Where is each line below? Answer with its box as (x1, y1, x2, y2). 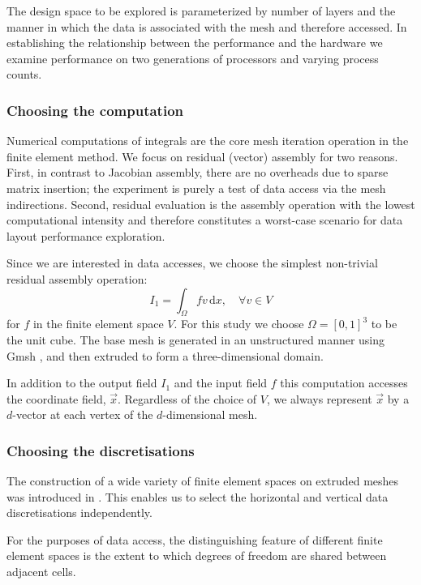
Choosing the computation (6, 100, 184, 120)
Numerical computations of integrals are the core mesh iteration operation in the (6, 132, 409, 149)
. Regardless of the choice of (118, 390, 257, 407)
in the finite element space (32, 315, 164, 332)
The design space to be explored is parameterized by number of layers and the (6, 2, 396, 19)
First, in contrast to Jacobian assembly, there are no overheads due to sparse (6, 164, 389, 181)
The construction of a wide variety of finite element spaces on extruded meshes (6, 472, 399, 489)
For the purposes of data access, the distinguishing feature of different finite (6, 531, 383, 548)
